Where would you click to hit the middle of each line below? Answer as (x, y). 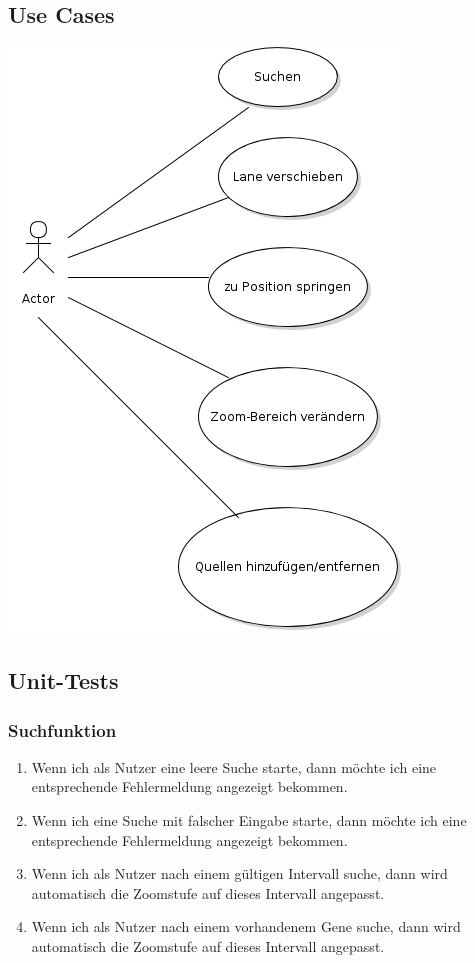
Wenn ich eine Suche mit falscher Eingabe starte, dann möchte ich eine (249, 819)
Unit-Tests (63, 680)
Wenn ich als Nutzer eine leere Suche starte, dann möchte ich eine (234, 766)
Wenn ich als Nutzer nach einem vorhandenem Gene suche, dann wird (246, 926)
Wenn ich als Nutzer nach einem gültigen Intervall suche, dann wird (239, 873)
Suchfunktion (62, 729)
